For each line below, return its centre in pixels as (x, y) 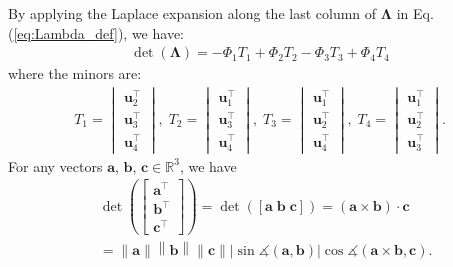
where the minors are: (75, 73)
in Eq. (415, 13)
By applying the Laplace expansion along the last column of (192, 13)
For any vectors (55, 165)
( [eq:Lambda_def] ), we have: (96, 32)
